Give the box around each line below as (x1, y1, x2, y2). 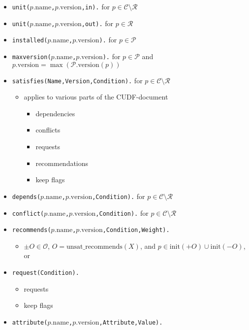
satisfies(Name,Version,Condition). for (12, 75, 143, 85)
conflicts (35, 125, 61, 135)
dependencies (35, 108, 75, 118)
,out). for (81, 18, 114, 28)
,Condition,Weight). (102, 227, 170, 234)
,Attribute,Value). (99, 319, 163, 326)
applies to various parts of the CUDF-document (24, 92, 168, 102)
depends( (12, 193, 41, 200)
